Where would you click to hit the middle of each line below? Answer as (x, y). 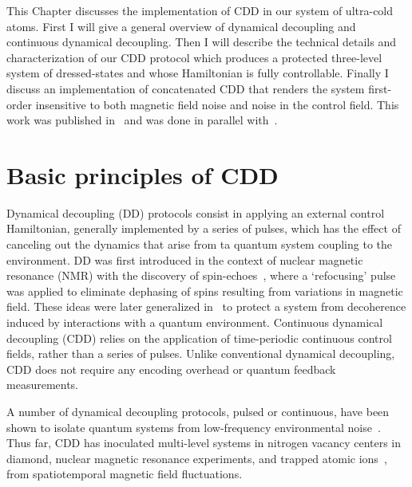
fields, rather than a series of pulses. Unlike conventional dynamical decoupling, (201, 353)
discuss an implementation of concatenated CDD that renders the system (186, 88)
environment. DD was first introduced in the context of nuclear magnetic (185, 259)
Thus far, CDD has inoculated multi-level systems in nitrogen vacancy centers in (204, 443)
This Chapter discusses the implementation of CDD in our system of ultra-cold (200, 10)
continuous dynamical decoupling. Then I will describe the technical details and (201, 42)
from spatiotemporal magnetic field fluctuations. (125, 474)
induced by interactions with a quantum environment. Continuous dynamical (195, 322)
